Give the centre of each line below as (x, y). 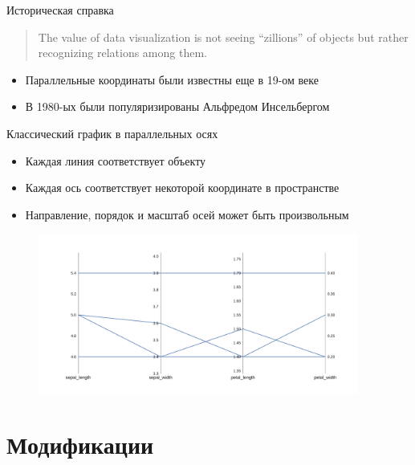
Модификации (80, 444)
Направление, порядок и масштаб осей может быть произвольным (187, 214)
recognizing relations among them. (122, 53)
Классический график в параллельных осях (112, 133)
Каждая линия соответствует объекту (116, 160)
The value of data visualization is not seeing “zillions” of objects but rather (223, 37)
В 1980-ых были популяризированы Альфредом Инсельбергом (177, 106)
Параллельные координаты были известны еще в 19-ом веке (172, 79)
